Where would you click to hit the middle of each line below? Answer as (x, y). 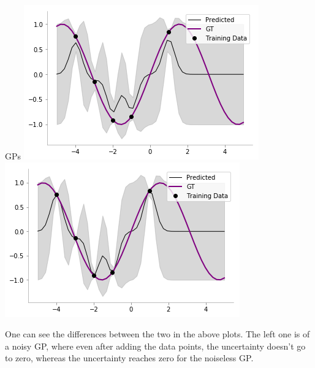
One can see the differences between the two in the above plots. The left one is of (157, 334)
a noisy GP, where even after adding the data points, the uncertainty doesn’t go (155, 346)
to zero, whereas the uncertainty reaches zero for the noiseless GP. (129, 358)
